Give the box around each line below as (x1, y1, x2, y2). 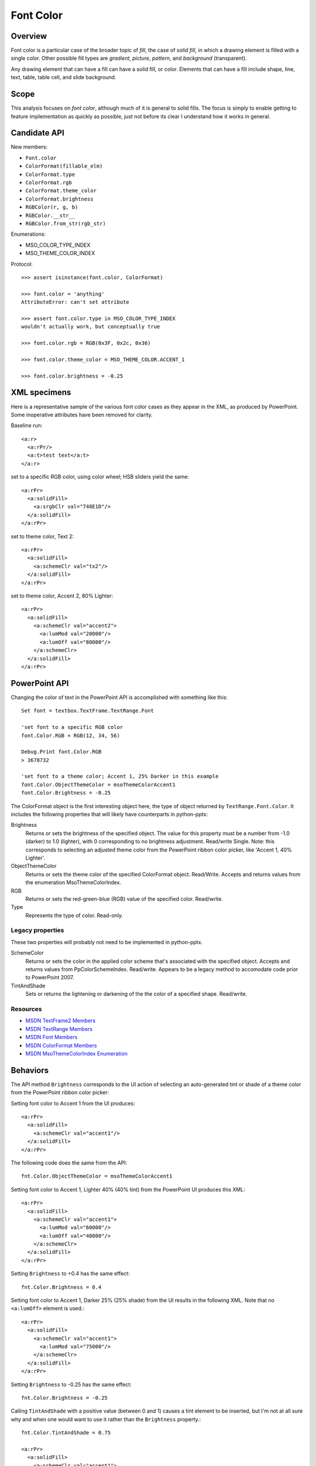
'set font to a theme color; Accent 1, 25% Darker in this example (21, 773, 219, 780)
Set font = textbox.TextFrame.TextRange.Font (21, 707, 154, 714)
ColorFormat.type (25, 171, 75, 178)
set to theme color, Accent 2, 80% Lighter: (11, 592, 114, 599)
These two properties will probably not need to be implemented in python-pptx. (11, 938, 203, 945)
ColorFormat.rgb (25, 179, 73, 186)
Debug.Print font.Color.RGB (21, 748, 102, 755)
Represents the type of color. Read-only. (25, 912, 123, 919)
